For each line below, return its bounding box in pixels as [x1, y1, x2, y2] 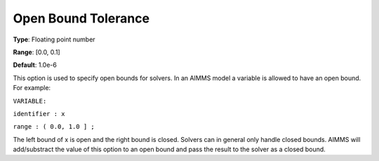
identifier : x [13, 110, 66, 117]
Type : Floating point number [13, 35, 95, 44]
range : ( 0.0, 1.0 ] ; [13, 123, 95, 131]
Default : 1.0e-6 [13, 60, 58, 70]
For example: [13, 84, 51, 92]
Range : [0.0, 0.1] [13, 48, 60, 56]
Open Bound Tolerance [13, 11, 150, 26]
